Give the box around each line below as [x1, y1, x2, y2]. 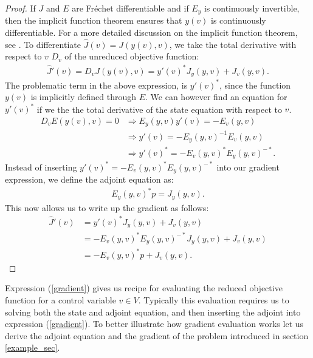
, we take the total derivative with [169, 38, 297, 50]
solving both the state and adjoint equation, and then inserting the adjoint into [5, 305, 301, 318]
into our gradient [216, 160, 280, 173]
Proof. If [5, 2, 36, 14]
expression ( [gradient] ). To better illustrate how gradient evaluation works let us [5, 317, 304, 330]
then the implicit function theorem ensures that [5, 14, 182, 27]
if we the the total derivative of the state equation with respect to [36, 103, 282, 115]
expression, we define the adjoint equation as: [5, 173, 174, 186]
